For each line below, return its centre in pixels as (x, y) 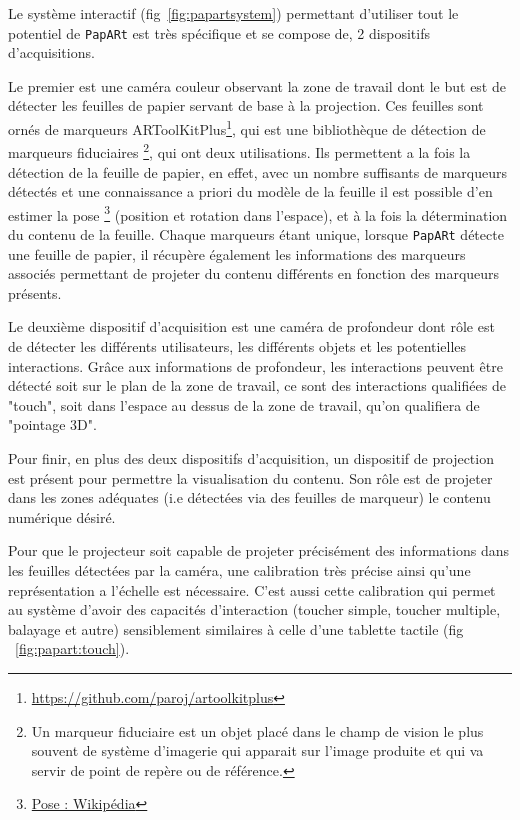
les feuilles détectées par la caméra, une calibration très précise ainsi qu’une (239, 569)
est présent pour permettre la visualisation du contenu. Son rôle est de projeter (250, 477)
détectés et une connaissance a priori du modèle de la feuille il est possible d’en (250, 191)
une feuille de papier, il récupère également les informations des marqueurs (237, 253)
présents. (35, 292)
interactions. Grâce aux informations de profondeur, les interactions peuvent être (255, 365)
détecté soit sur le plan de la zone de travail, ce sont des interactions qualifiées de (257, 385)
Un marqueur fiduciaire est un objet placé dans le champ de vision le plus (257, 730)
